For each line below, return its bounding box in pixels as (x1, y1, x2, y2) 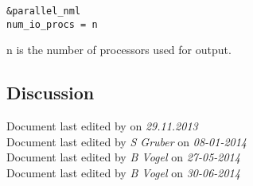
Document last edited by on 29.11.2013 (6, 118, 198, 134)
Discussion (6, 80, 95, 105)
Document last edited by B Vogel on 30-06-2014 (6, 164, 240, 180)
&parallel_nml (6, 6, 81, 17)
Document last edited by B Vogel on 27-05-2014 (6, 149, 240, 165)
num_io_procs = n (6, 18, 98, 30)
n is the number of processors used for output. (6, 41, 232, 58)
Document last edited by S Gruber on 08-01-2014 (6, 133, 247, 149)
